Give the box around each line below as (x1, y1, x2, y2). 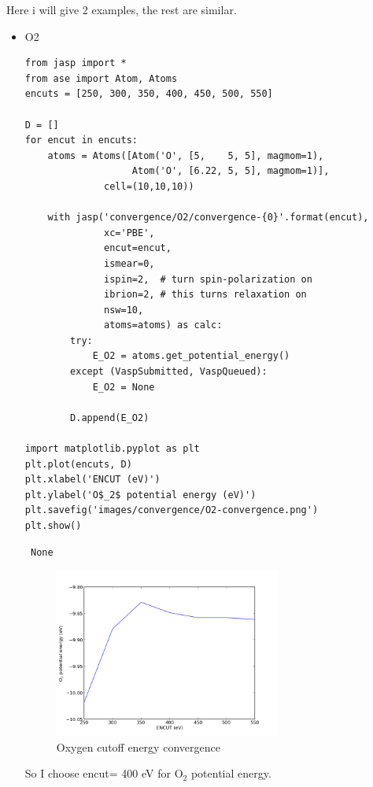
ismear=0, (104, 257, 155, 269)
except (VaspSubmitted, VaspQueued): (70, 366, 268, 378)
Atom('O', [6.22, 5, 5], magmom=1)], (131, 165, 330, 177)
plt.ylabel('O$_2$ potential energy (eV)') (24, 489, 257, 501)
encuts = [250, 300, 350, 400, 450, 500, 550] (24, 88, 273, 100)
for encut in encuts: (24, 135, 138, 146)
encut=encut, (104, 242, 172, 254)
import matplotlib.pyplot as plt (24, 443, 200, 455)
